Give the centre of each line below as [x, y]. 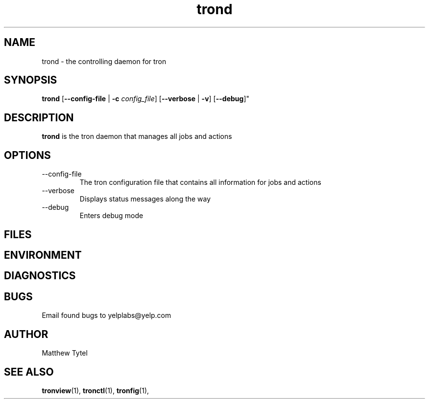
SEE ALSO [29, 372]
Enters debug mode [111, 216]
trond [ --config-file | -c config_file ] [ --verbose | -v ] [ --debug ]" [146, 99]
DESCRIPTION [39, 117]
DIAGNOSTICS [40, 276]
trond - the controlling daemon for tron [104, 61]
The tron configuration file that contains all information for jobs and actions [200, 182]
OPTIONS [27, 155]
